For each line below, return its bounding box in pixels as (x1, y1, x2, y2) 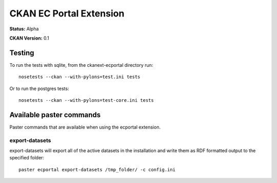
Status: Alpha (9, 26, 39, 32)
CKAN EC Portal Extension (9, 8, 125, 19)
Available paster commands (9, 111, 101, 119)
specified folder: (9, 155, 45, 161)
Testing (9, 48, 34, 57)
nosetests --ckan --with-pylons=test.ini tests (18, 74, 141, 80)
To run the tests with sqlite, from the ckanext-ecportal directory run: (9, 62, 153, 68)
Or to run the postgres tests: (9, 85, 69, 91)
